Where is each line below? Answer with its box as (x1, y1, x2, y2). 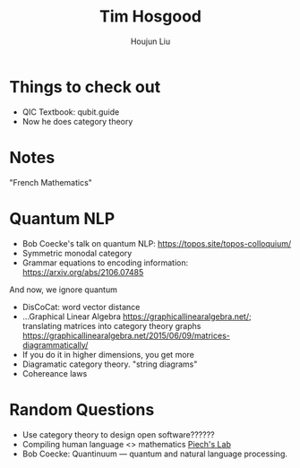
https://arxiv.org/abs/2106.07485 (21, 266, 144, 277)
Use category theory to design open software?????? (21, 429, 215, 440)
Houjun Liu (130, 36, 171, 47)
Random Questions (9, 399, 155, 420)
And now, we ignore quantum (9, 284, 118, 295)
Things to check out (9, 76, 161, 97)
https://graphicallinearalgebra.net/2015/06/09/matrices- (21, 330, 230, 341)
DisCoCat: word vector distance (21, 301, 141, 312)
